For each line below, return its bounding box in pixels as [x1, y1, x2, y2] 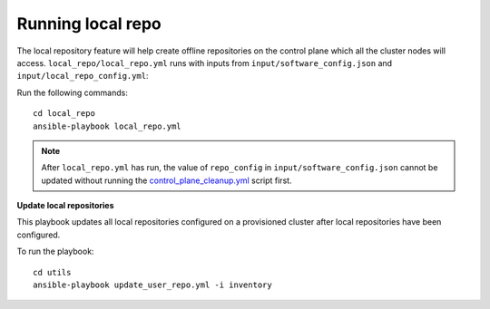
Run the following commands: [16, 87, 129, 98]
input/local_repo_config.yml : [16, 71, 149, 82]
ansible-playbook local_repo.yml [33, 121, 181, 131]
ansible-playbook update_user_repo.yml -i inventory [33, 280, 272, 290]
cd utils [33, 267, 72, 277]
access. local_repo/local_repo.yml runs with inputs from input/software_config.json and [16, 57, 393, 68]
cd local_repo [33, 109, 95, 119]
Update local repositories [16, 200, 114, 211]
